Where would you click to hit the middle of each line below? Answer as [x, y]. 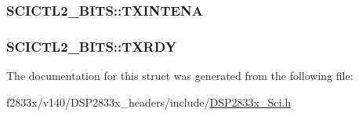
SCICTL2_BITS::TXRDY [91, 46]
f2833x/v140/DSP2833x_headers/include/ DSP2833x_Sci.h [149, 101]
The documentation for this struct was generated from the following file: [180, 76]
